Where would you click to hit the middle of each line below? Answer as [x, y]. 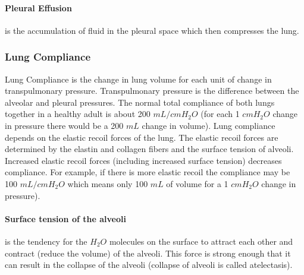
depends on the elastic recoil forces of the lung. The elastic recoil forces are [142, 137]
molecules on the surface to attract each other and [201, 241]
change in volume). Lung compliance [209, 125]
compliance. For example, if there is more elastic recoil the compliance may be [148, 172]
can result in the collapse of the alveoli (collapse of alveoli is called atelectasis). [149, 265]
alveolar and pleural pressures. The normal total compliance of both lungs [140, 102]
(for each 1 [220, 114]
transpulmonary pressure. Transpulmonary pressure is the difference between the [152, 91]
